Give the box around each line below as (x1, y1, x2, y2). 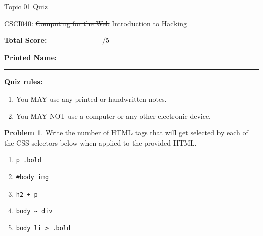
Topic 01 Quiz (4, 1, 48, 11)
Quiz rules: (4, 76, 43, 87)
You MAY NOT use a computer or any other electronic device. (16, 110, 211, 121)
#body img (16, 174, 49, 181)
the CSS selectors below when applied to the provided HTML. (4, 137, 197, 148)
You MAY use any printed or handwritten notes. (16, 93, 167, 104)
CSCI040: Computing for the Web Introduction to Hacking (4, 18, 187, 28)
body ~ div (16, 208, 53, 215)
